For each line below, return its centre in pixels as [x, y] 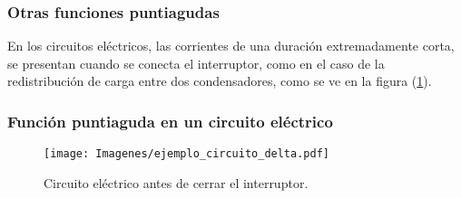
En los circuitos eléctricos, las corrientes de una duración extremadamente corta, [231, 46]
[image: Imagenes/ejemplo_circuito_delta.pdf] [186, 154]
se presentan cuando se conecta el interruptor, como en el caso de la [196, 63]
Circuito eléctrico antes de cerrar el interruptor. [176, 182]
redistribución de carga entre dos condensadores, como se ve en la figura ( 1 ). [220, 81]
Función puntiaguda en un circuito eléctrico [170, 121]
